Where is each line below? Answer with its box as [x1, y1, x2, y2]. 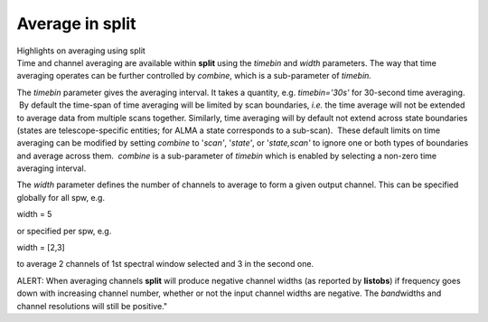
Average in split [16, 14, 136, 33]
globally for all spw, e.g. [16, 192, 106, 203]
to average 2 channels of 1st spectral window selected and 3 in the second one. [16, 259, 314, 270]
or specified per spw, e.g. [16, 225, 112, 236]
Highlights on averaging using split [16, 45, 146, 56]
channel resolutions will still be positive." [16, 300, 167, 311]
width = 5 [16, 209, 52, 220]
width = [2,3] [16, 242, 65, 253]
